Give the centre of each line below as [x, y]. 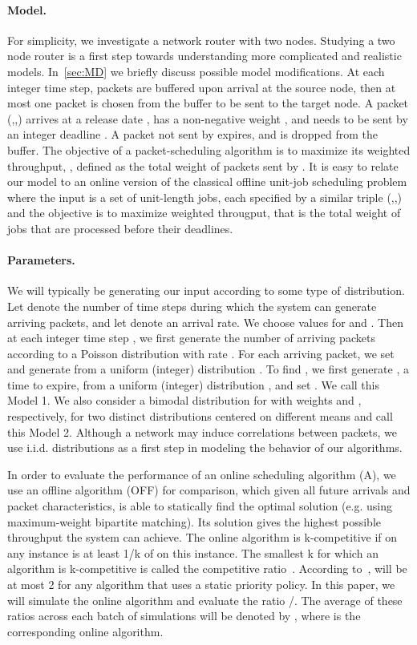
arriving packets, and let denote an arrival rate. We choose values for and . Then [205, 322]
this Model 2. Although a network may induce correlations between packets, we [202, 431]
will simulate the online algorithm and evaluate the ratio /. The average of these [205, 600]
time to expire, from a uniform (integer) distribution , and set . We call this [194, 384]
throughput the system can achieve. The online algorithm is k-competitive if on [202, 537]
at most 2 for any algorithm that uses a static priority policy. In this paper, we [201, 584]
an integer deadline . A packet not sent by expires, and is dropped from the [192, 134]
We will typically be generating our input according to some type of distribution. [206, 290]
